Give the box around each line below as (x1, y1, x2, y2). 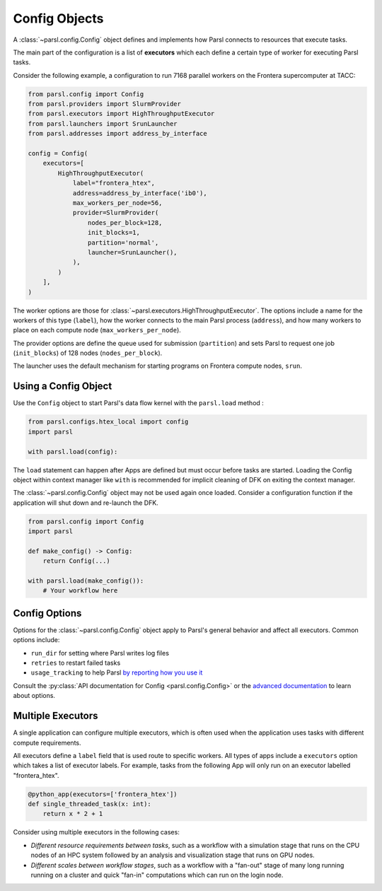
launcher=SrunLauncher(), (87, 248, 178, 256)
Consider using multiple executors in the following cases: (13, 828, 180, 837)
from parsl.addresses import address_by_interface (28, 129, 208, 138)
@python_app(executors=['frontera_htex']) (28, 790, 178, 798)
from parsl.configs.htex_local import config (28, 418, 189, 426)
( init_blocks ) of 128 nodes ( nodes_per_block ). (13, 349, 163, 357)
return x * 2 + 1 (42, 810, 103, 818)
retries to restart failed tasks (30, 658, 121, 668)
